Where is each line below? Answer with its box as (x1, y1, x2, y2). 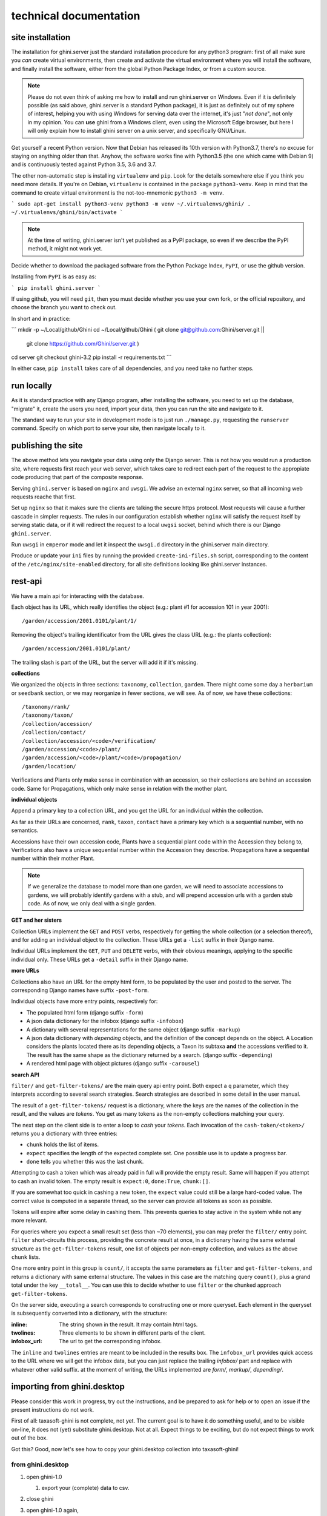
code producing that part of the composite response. (11, 474, 144, 481)
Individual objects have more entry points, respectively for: (11, 998, 158, 1005)
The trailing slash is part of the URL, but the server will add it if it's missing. (11, 659, 198, 666)
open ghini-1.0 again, (26, 1506, 79, 1514)
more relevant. (11, 1216, 48, 1224)
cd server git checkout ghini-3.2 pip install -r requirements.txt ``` (11, 354, 172, 361)
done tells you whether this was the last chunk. (26, 1158, 144, 1166)
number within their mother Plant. (11, 855, 95, 862)
